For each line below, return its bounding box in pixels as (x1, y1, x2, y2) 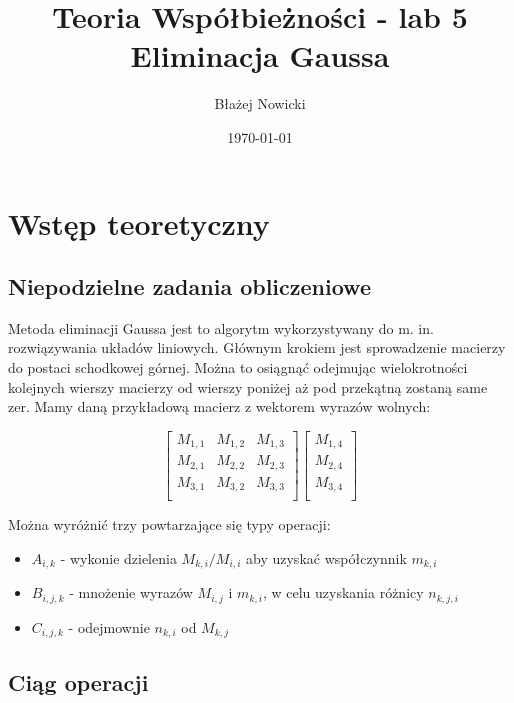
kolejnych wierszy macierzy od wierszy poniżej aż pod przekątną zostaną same (8, 376, 488, 397)
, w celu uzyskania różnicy (262, 582, 424, 603)
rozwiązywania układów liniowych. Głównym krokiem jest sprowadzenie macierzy (8, 337, 506, 358)
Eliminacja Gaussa (130, 35, 390, 76)
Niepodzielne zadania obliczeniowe (8, 271, 371, 302)
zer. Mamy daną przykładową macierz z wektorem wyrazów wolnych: (8, 396, 431, 417)
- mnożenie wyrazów (69, 582, 193, 603)
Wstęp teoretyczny (8, 202, 270, 243)
